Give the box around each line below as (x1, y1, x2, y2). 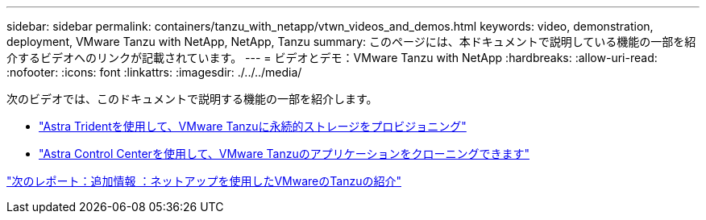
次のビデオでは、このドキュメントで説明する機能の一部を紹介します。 (6, 92, 378, 106)
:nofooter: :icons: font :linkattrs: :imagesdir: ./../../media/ (6, 65, 302, 79)
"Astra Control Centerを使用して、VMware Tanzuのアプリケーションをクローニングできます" (39, 147, 529, 160)
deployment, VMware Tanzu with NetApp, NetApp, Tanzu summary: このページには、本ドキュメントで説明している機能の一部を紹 (6, 35, 696, 48)
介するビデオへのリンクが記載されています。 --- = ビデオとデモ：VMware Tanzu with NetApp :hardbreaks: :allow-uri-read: (6, 51, 658, 64)
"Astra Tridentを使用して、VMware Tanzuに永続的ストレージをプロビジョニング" (39, 119, 467, 133)
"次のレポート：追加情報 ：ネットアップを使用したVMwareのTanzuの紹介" (6, 174, 401, 188)
